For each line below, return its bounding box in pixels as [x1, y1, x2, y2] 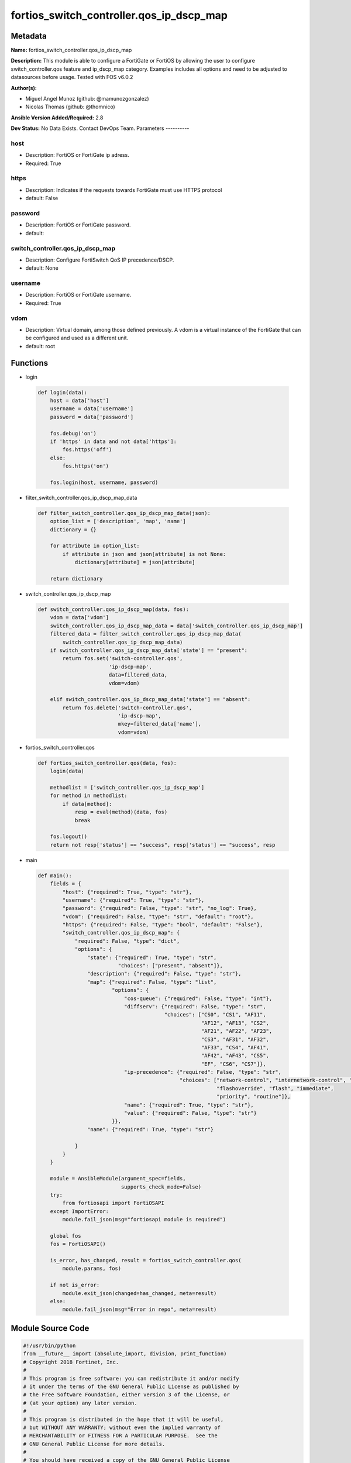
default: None [25, 265, 58, 272]
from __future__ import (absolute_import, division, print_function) [23, 1351, 227, 1357]
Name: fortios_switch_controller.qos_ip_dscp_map [11, 47, 132, 54]
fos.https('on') [62, 463, 109, 469]
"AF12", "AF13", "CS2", [201, 1019, 269, 1026]
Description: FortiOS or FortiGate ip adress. [25, 152, 130, 159]
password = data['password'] [50, 413, 134, 420]
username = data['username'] [50, 406, 134, 412]
